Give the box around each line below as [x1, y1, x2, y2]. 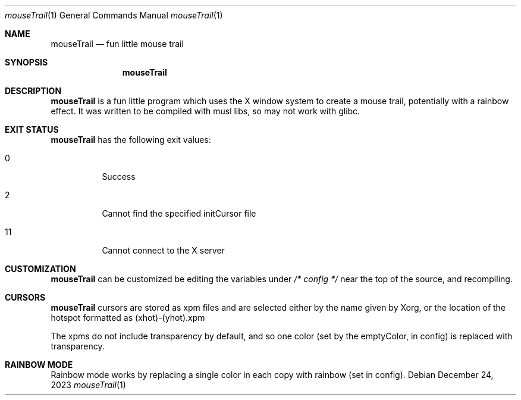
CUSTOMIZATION [5, 264, 76, 274]
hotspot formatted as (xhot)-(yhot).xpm [51, 312, 205, 323]
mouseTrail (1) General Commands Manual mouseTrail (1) [5, 10, 223, 20]
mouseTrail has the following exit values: [51, 135, 211, 145]
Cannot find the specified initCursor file [102, 208, 256, 218]
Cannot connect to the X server [102, 245, 225, 255]
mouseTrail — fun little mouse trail [51, 39, 184, 49]
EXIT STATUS [5, 124, 59, 135]
